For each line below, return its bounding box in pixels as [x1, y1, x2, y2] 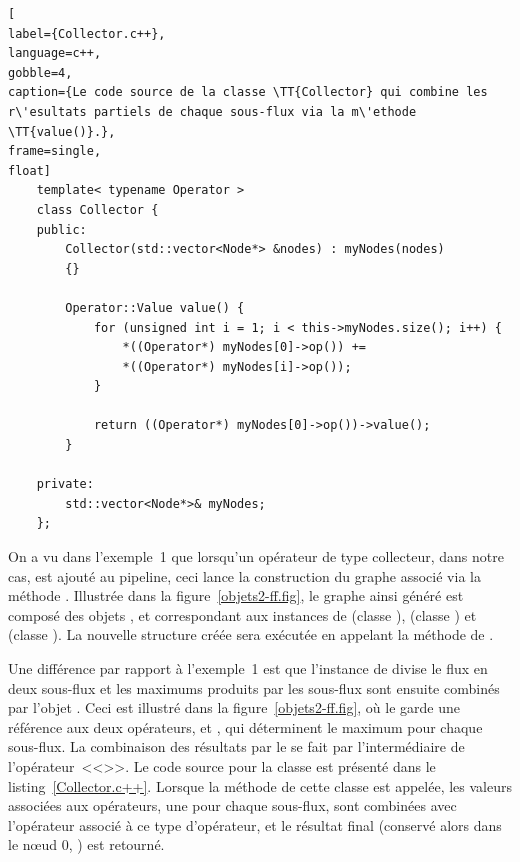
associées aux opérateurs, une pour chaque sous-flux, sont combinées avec [8, 795, 457, 816]
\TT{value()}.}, [8, 124, 116, 139]
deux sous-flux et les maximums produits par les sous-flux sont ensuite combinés [8, 677, 500, 698]
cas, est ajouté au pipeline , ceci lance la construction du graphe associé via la [8, 565, 481, 586]
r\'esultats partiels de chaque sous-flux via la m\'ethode [8, 104, 417, 119]
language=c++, [8, 46, 102, 61]
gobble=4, [8, 65, 73, 80]
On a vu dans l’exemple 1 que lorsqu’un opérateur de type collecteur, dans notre [8, 546, 504, 567]
